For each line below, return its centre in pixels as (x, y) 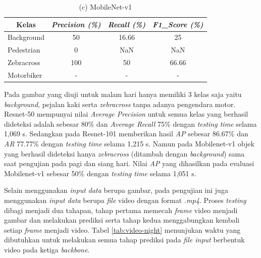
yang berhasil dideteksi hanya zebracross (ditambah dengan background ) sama (124, 153)
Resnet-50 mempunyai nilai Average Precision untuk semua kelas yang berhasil (126, 114)
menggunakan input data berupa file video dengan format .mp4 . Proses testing (125, 200)
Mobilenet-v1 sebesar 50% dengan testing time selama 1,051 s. (100, 173)
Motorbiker (25, 74)
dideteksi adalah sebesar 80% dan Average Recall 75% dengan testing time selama (130, 123)
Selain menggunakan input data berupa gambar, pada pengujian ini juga (116, 190)
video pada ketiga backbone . (47, 249)
